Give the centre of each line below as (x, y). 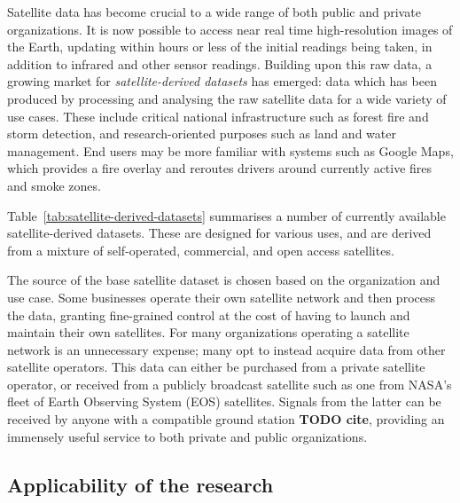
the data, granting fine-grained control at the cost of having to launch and (209, 314)
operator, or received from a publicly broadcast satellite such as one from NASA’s (230, 384)
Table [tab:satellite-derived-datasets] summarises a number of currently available (226, 215)
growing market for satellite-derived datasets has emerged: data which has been (222, 81)
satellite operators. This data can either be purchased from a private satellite (216, 367)
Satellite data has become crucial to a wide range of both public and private (214, 12)
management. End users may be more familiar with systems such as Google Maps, (230, 150)
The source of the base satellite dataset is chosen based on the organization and (224, 280)
